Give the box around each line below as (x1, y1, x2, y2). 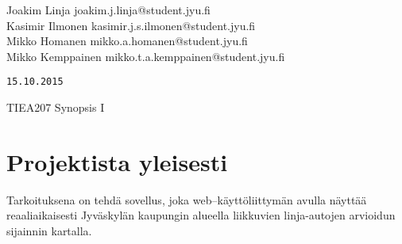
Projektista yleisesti (6, 145, 228, 177)
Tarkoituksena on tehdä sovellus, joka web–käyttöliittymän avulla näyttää (6, 191, 367, 208)
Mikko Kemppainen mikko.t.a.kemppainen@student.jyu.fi (6, 48, 285, 64)
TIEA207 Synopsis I (6, 99, 105, 116)
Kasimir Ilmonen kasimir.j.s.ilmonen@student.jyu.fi (6, 17, 256, 33)
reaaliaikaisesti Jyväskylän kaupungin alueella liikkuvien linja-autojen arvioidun (6, 207, 396, 223)
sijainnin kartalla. (6, 222, 92, 238)
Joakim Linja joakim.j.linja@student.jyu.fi (6, 2, 211, 17)
